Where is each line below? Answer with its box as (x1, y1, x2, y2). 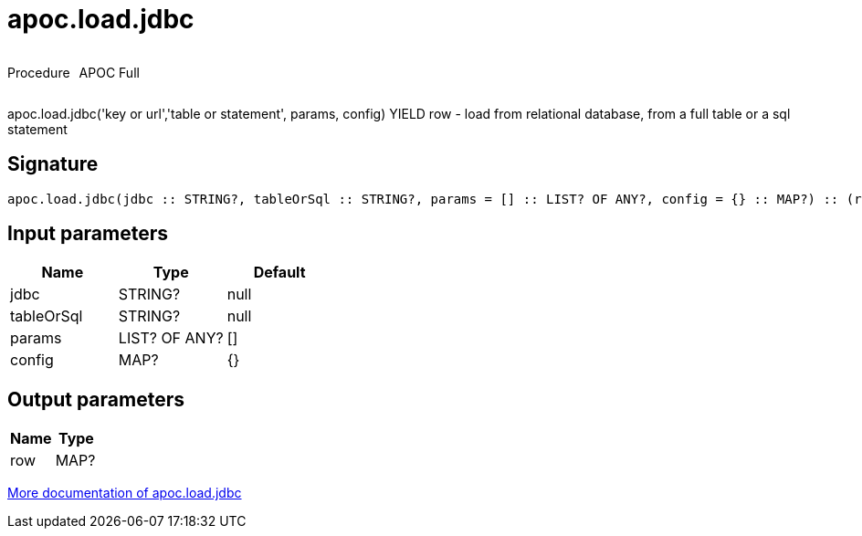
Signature (7, 152, 99, 176)
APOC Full (79, 64, 140, 80)
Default (253, 263, 306, 282)
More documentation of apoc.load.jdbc (7, 485, 242, 501)
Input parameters (7, 222, 169, 246)
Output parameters (7, 387, 184, 411)
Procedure (7, 64, 70, 80)
